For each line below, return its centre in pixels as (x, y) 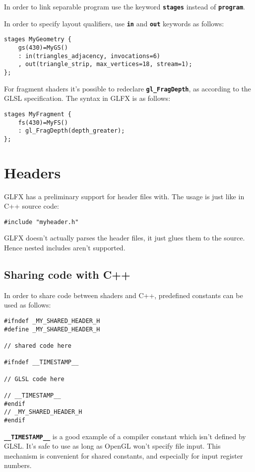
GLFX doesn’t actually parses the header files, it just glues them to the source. (125, 238)
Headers (32, 172)
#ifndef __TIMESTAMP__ (41, 362)
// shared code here (38, 346)
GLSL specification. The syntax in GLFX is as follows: (87, 98)
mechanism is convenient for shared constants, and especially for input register (124, 455)
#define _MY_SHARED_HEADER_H (52, 329)
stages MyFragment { (38, 114)
